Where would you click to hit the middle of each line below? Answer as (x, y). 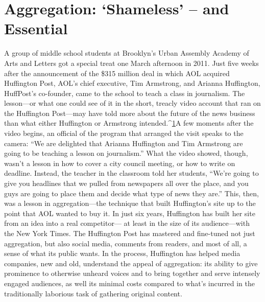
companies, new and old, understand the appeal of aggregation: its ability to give (131, 263)
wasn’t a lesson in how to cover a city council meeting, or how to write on (120, 163)
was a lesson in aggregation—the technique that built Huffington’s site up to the (130, 203)
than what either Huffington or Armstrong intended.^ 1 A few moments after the (129, 123)
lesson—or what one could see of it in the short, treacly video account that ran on (132, 103)
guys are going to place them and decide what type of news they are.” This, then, (131, 193)
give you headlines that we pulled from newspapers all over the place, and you (126, 183)
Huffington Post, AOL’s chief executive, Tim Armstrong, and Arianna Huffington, (132, 83)
